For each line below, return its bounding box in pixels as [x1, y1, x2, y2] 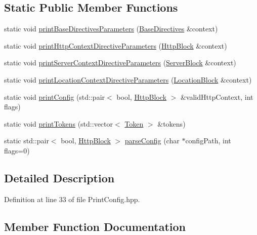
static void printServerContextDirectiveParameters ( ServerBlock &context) [4, 57, 236, 68]
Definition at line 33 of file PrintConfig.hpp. [4, 193, 140, 204]
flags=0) [4, 145, 30, 155]
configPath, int [185, 135, 231, 146]
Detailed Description [4, 170, 115, 185]
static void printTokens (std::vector [4, 118, 113, 129]
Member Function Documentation [4, 218, 186, 234]
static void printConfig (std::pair [4, 91, 105, 102]
